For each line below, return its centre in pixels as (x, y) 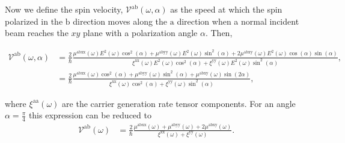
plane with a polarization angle (140, 33)
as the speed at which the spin (226, 9)
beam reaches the (37, 33)
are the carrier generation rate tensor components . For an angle (179, 103)
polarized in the (34, 21)
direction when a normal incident (238, 21)
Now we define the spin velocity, (64, 9)
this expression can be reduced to (90, 115)
